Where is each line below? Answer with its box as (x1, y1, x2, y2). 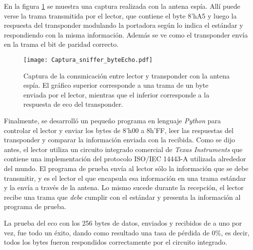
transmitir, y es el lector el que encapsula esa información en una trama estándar (4, 173, 246, 183)
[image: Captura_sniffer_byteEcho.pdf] (23, 56, 153, 63)
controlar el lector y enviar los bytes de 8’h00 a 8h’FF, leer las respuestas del (4, 125, 234, 135)
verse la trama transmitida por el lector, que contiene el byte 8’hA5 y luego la (4, 10, 237, 20)
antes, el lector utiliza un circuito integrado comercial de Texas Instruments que (4, 144, 243, 154)
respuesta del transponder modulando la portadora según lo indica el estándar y (4, 20, 243, 30)
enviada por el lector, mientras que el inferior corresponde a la (23, 89, 210, 99)
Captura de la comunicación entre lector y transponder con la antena (23, 70, 230, 80)
